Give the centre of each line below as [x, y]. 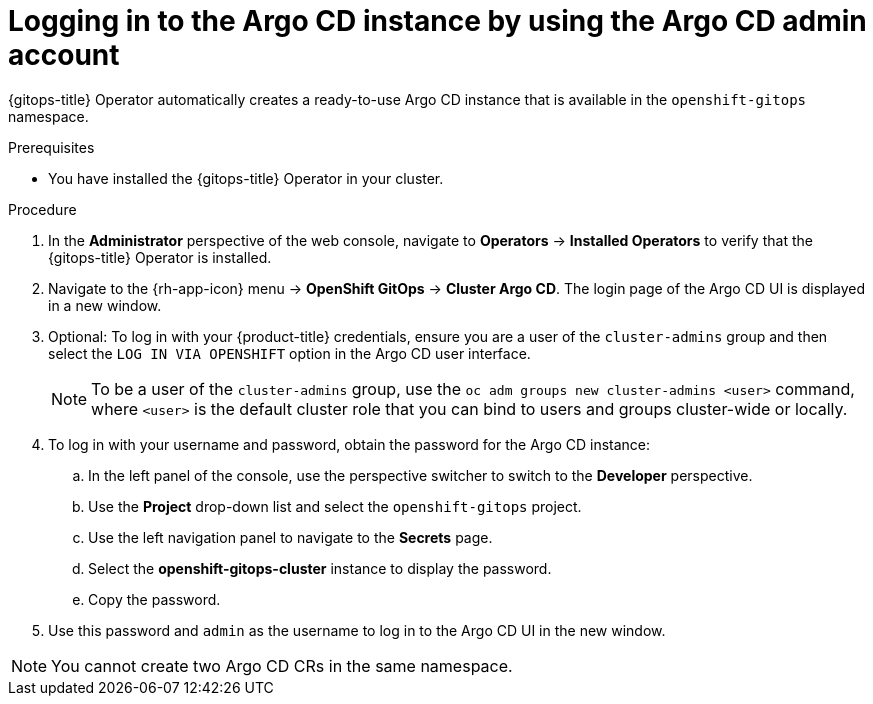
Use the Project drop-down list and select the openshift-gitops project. [335, 506]
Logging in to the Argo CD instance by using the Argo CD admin [437, 21]
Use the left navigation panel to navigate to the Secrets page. [290, 537]
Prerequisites [51, 147]
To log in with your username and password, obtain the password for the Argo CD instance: [349, 444]
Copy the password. [154, 599]
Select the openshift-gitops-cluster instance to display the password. [320, 568]
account [64, 55]
